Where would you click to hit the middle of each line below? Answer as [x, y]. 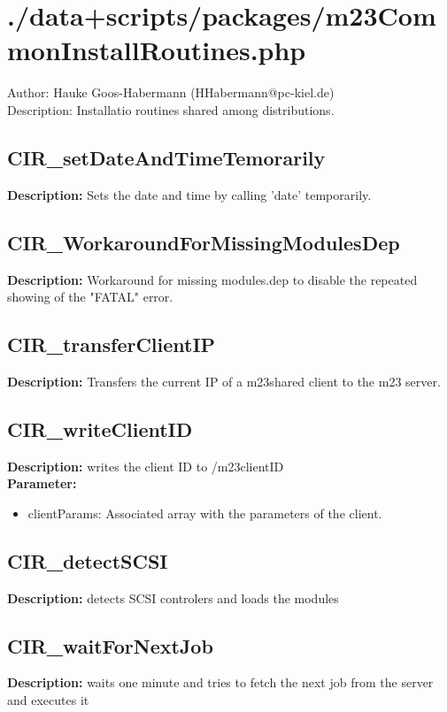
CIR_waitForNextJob [110, 645]
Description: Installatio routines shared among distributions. [171, 109]
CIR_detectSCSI [88, 560]
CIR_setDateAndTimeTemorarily [166, 157]
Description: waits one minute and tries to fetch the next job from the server [220, 682]
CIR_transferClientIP [112, 345]
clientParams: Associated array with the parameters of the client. [205, 513]
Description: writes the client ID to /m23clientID [146, 466]
